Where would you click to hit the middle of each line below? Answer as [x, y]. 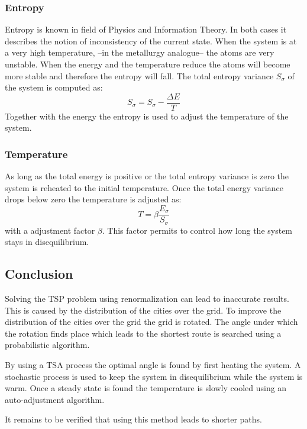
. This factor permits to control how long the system [197, 230]
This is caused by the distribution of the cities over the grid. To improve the [143, 310]
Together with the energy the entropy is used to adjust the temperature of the [147, 116]
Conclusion [39, 274]
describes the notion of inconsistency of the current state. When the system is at [151, 41]
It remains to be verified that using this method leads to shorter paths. [134, 419]
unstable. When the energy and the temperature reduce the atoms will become [148, 64]
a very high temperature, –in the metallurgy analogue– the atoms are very [140, 52]
